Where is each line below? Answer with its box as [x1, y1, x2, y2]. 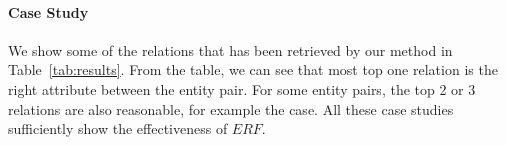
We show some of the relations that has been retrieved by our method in [8, 39, 453, 60]
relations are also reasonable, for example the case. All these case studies [8, 98, 454, 119]
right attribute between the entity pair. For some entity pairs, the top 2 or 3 [8, 78, 476, 99]
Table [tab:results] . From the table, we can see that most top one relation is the [8, 59, 498, 80]
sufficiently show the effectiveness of [8, 118, 228, 139]
